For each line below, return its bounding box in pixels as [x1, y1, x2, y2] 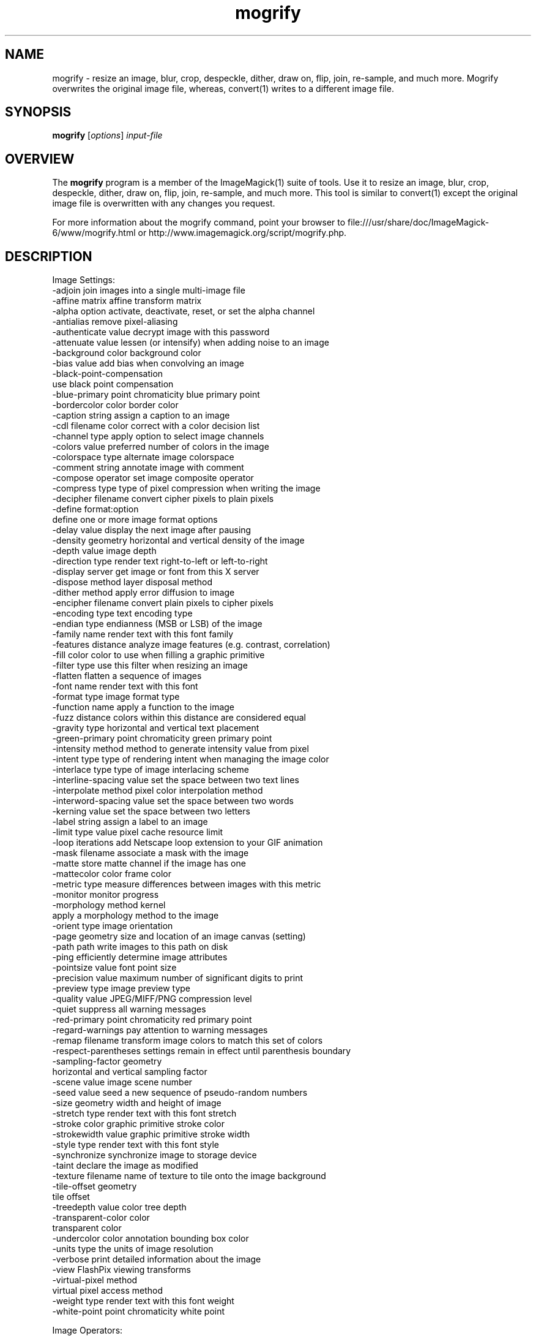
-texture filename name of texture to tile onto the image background [52, 1171, 326, 1182]
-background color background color [52, 347, 201, 359]
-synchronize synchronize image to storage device [52, 1150, 257, 1161]
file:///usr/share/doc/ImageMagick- [348, 217, 489, 228]
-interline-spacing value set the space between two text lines [52, 775, 299, 786]
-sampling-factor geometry [52, 1056, 162, 1067]
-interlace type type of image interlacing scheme [52, 764, 249, 775]
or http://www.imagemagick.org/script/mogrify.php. [138, 227, 347, 238]
